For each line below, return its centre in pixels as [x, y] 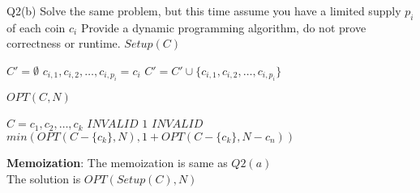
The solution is [44, 178]
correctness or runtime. [64, 43]
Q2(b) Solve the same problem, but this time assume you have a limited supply [204, 10]
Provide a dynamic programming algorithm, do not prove [223, 27]
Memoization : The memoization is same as [117, 162]
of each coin [36, 27]
